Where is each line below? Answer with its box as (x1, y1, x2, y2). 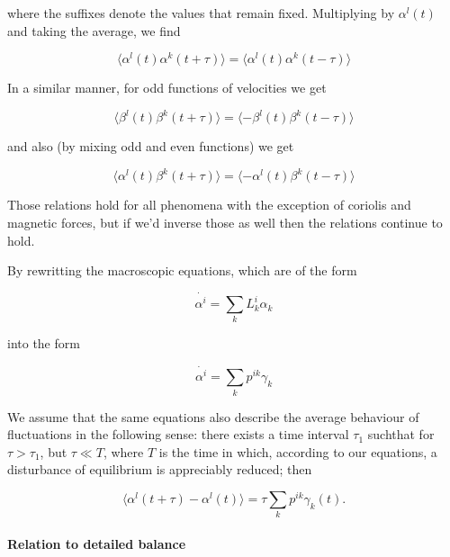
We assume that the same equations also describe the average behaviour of (7, 407, 419, 426)
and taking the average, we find (7, 21, 181, 40)
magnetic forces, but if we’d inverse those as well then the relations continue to (7, 213, 443, 232)
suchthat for (367, 425, 435, 444)
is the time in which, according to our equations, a (158, 442, 437, 461)
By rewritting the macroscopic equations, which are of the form (7, 261, 357, 280)
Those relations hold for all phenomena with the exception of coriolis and (7, 195, 411, 214)
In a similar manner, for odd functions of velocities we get (7, 78, 327, 97)
